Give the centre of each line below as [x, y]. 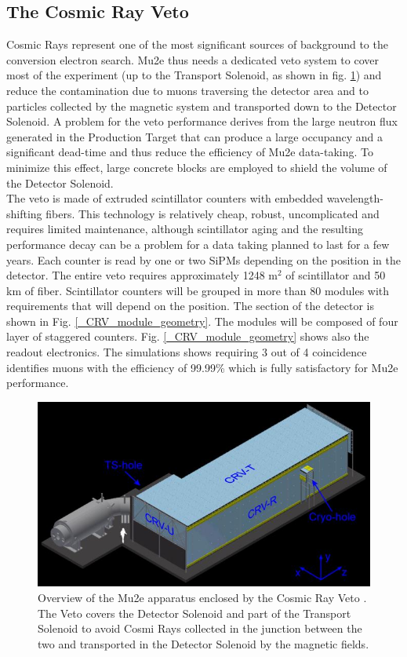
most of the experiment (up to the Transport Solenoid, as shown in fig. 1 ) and [194, 75]
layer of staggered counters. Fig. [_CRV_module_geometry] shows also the [188, 336]
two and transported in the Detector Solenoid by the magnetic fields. [203, 643]
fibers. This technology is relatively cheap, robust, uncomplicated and [213, 213]
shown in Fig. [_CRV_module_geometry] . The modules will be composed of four [202, 321]
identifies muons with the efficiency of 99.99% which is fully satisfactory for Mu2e [202, 367]
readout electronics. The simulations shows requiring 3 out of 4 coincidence [187, 352]
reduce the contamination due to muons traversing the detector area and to [187, 90]
